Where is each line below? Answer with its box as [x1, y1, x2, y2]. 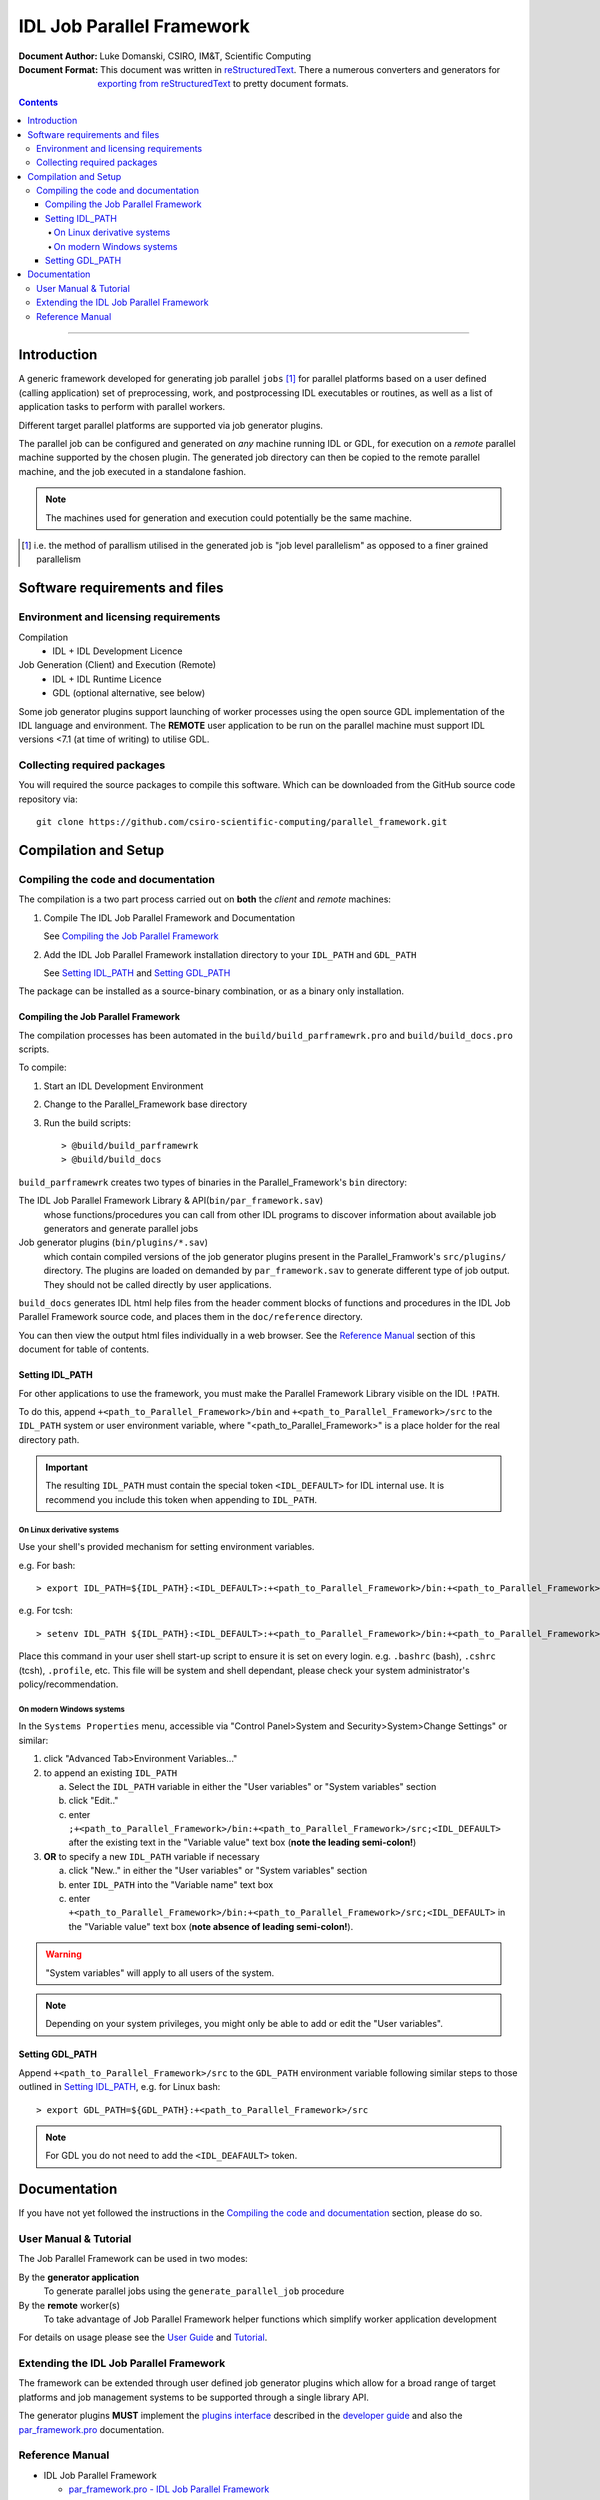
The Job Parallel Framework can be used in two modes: [18, 2253, 249, 2265]
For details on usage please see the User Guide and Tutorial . [18, 2331, 268, 2344]
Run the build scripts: [43, 1116, 132, 1129]
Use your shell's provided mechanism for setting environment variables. [18, 1541, 315, 1553]
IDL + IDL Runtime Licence [52, 673, 162, 685]
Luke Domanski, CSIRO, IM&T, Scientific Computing [99, 50, 312, 62]
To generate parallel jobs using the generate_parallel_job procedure [43, 2285, 345, 2297]
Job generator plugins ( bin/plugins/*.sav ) [18, 1236, 209, 1249]
